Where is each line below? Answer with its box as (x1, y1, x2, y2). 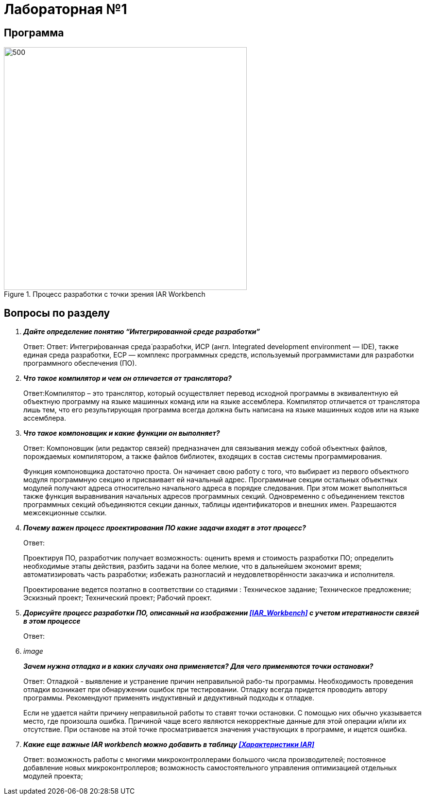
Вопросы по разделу (4, 306, 110, 319)
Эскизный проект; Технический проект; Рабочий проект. (23, 594, 212, 602)
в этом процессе (23, 617, 81, 626)
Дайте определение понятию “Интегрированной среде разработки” (23, 327, 260, 336)
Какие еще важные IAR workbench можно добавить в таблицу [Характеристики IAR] (23, 740, 315, 749)
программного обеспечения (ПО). (23, 359, 137, 368)
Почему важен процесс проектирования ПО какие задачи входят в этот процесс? (23, 524, 306, 532)
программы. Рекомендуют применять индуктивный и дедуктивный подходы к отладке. (23, 694, 314, 702)
